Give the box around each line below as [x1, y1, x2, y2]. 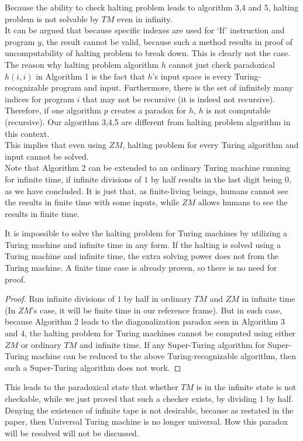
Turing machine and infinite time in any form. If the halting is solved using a [5, 238, 281, 250]
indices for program [5, 92, 74, 105]
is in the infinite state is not [196, 381, 297, 393]
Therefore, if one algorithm [5, 104, 102, 116]
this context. [5, 127, 50, 139]
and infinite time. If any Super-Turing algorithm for [79, 338, 266, 350]
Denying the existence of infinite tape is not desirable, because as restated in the [5, 404, 294, 416]
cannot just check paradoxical [168, 58, 275, 70]
